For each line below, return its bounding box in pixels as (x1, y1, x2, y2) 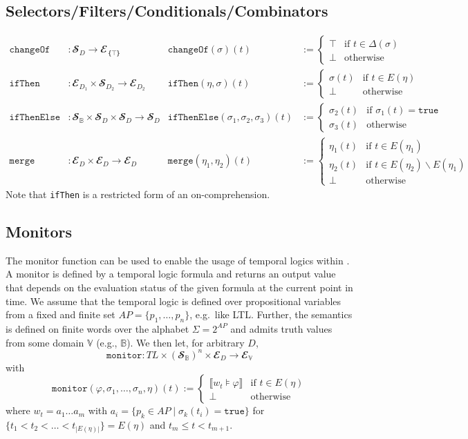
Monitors (6, 220, 73, 242)
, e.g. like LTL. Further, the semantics (189, 307, 353, 322)
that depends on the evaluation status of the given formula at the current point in (6, 280, 353, 294)
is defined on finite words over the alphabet (6, 321, 189, 335)
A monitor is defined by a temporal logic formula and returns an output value (6, 266, 336, 281)
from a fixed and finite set (6, 307, 115, 322)
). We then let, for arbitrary (127, 335, 245, 349)
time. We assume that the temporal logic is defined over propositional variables (6, 293, 341, 308)
